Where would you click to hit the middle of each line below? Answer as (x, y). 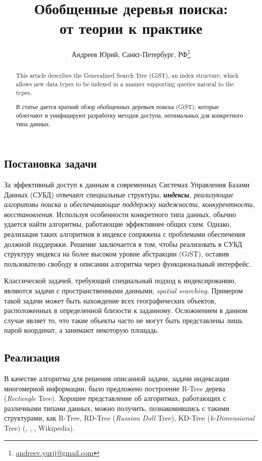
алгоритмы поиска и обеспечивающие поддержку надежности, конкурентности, (129, 204)
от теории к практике (131, 28)
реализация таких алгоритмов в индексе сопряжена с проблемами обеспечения (125, 234)
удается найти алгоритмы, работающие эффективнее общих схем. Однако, (118, 224)
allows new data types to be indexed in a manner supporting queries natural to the (125, 84)
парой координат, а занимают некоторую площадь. (82, 330)
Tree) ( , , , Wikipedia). (40, 428)
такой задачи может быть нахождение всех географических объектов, (110, 300)
